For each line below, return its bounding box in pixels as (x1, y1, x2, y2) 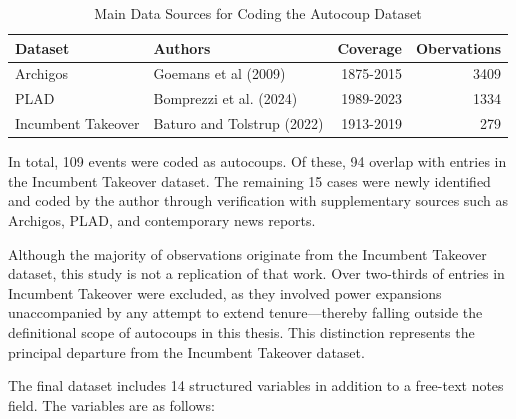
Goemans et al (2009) (153, 63, 286, 84)
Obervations (415, 37, 501, 58)
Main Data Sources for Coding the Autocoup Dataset (94, 3, 422, 23)
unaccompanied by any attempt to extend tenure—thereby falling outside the (8, 302, 483, 323)
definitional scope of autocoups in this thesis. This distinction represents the (8, 321, 475, 342)
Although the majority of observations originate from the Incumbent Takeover (8, 243, 487, 264)
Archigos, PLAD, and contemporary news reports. (8, 210, 316, 230)
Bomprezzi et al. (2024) (153, 88, 298, 109)
